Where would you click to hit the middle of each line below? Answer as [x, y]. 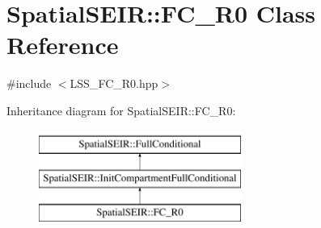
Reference [63, 45]
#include [29, 83]
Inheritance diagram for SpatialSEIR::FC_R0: [121, 110]
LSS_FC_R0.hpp [114, 83]
